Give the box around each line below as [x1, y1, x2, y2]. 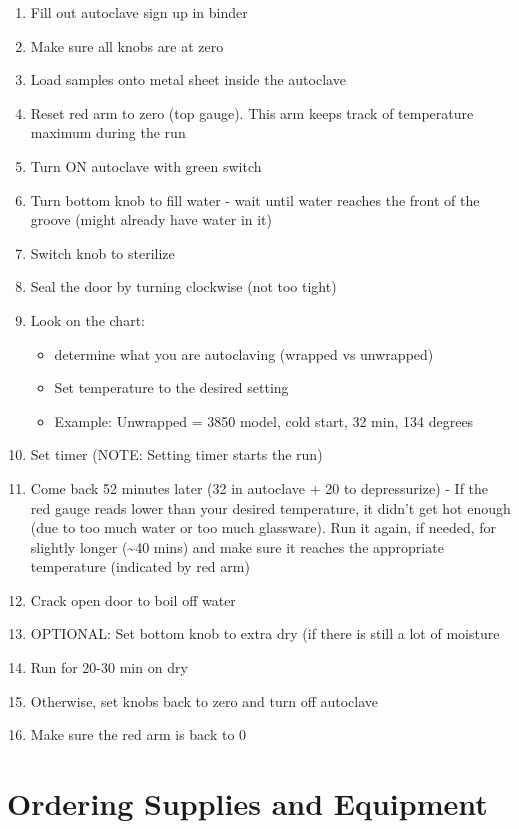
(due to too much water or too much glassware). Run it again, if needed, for [30, 517, 497, 538]
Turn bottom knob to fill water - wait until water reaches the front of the [30, 189, 480, 210]
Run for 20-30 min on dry [30, 657, 188, 678]
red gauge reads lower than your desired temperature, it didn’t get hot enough [30, 497, 511, 518]
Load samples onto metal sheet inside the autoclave [30, 69, 346, 90]
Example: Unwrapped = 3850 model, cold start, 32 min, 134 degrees [54, 410, 474, 431]
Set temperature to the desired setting [54, 377, 289, 398]
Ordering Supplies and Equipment [7, 783, 488, 824]
